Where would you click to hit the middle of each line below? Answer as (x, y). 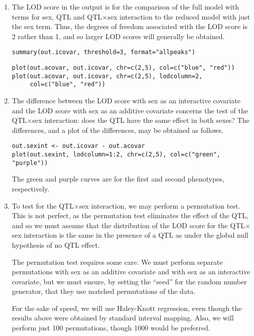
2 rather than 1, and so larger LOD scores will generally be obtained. (118, 36)
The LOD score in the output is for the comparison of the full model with (125, 7)
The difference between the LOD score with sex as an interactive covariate (126, 100)
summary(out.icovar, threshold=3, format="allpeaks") (103, 52)
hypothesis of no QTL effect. (56, 244)
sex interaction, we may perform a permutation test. (160, 205)
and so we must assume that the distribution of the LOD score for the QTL (129, 225)
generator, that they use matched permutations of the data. (104, 291)
